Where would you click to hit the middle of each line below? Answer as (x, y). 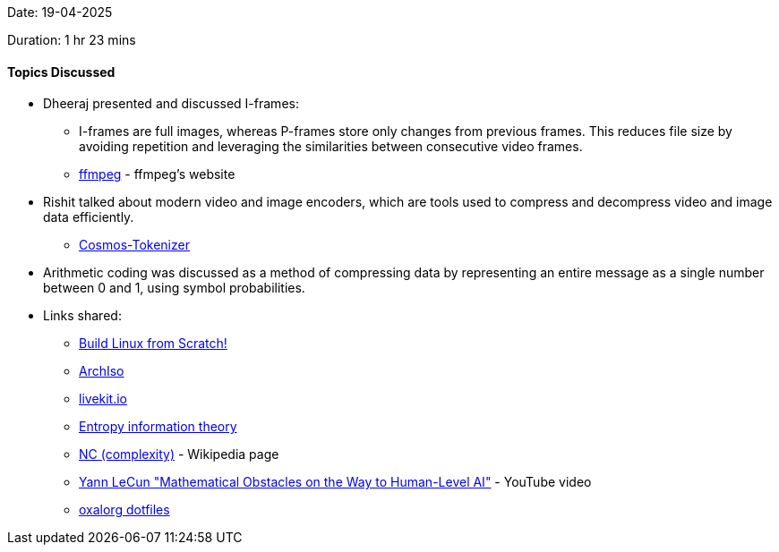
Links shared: (82, 316)
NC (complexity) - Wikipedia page (179, 454)
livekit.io (103, 399)
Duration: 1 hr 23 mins (72, 40)
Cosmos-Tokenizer (134, 245)
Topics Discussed (61, 72)
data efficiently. (89, 217)
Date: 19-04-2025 (60, 12)
